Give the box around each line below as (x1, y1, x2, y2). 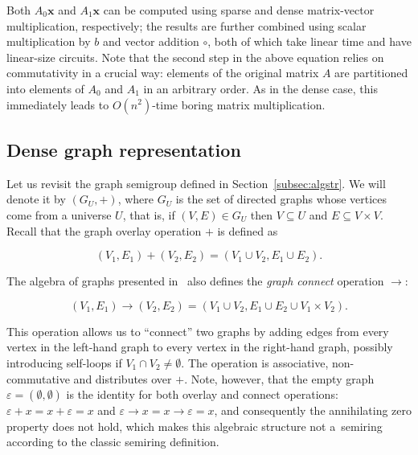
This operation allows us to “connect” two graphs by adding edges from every (6, 322, 389, 339)
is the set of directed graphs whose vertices (175, 191, 387, 207)
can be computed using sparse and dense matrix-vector (103, 2, 375, 18)
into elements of (6, 80, 84, 96)
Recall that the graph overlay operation (6, 222, 202, 239)
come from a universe (6, 206, 112, 223)
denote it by (6, 191, 66, 207)
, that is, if (122, 206, 175, 223)
